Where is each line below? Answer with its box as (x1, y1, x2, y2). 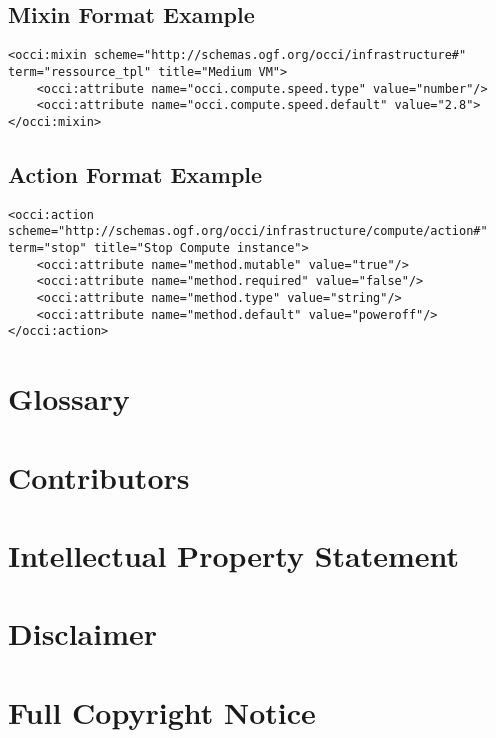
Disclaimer (8, 613, 158, 654)
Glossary (8, 378, 130, 419)
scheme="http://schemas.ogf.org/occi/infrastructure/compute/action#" (8, 224, 488, 239)
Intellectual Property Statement (8, 534, 460, 575)
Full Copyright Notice (8, 691, 316, 732)
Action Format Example (8, 158, 263, 189)
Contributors (8, 456, 190, 497)
